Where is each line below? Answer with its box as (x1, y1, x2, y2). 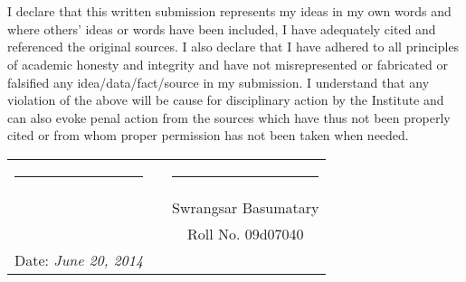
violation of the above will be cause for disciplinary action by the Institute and (7, 90, 444, 109)
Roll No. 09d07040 (186, 222, 304, 244)
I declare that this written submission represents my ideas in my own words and (7, 2, 452, 21)
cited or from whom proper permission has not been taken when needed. (7, 126, 409, 145)
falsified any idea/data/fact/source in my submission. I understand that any (7, 72, 430, 91)
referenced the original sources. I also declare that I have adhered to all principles (7, 37, 460, 56)
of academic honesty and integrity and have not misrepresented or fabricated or (7, 54, 448, 73)
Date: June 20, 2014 (14, 249, 144, 270)
